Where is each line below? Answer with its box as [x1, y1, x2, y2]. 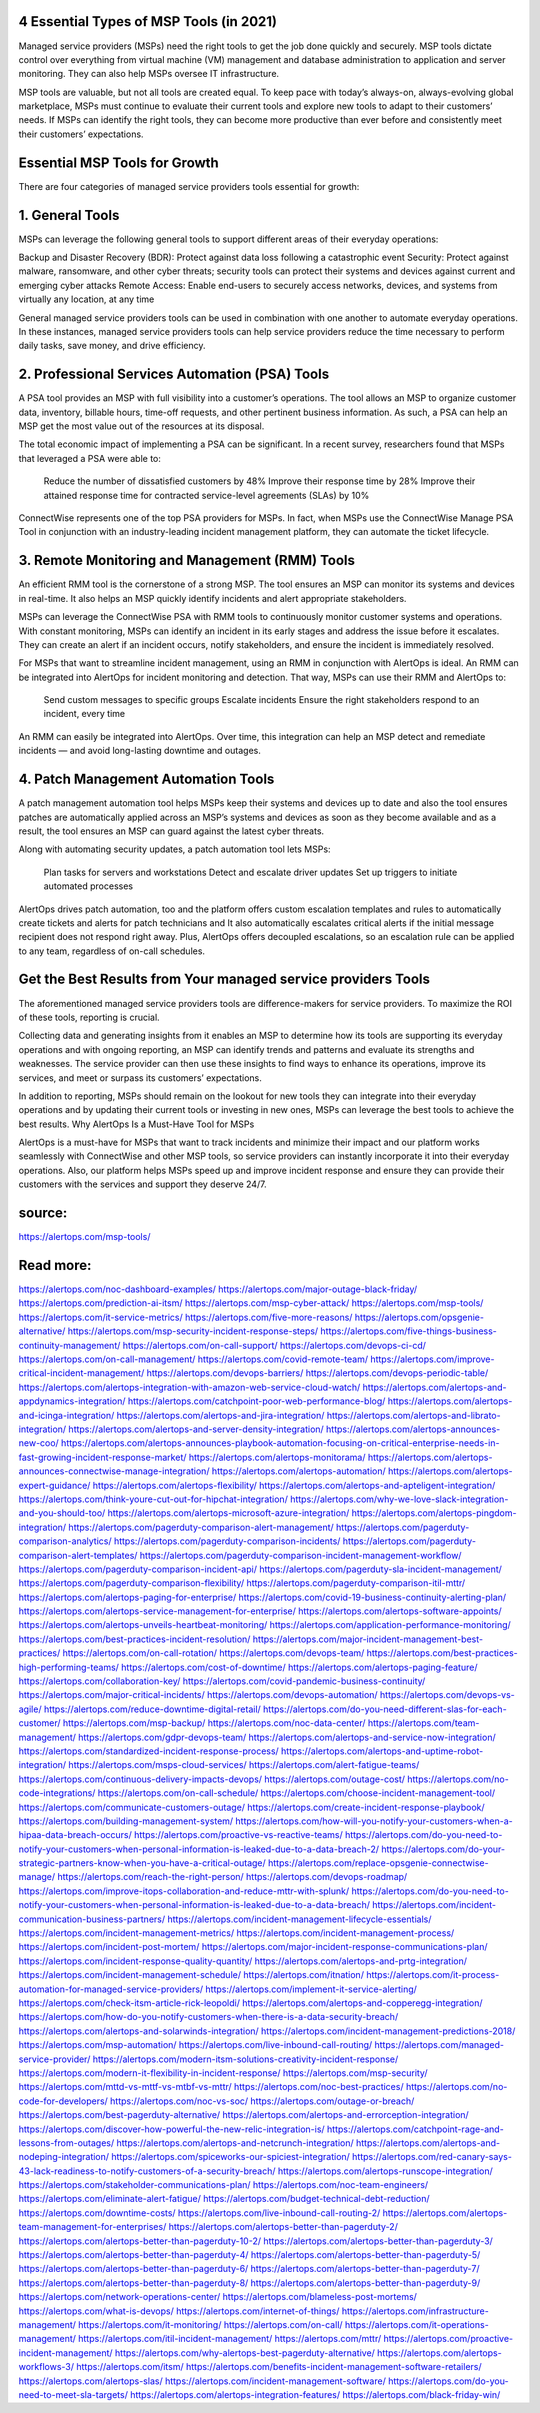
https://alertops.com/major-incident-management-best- [252, 1633, 484, 1645]
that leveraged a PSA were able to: [18, 452, 162, 464]
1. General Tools [18, 206, 120, 224]
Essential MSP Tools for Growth [18, 154, 219, 171]
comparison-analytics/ [18, 1535, 112, 1547]
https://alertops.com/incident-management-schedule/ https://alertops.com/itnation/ [18, 1969, 365, 1981]
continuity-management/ [18, 1339, 121, 1351]
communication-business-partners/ [18, 1913, 165, 1925]
